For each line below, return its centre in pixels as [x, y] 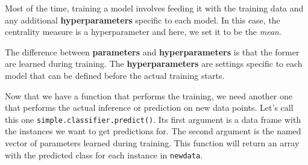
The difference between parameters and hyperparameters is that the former [152, 51]
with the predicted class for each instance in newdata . [104, 154]
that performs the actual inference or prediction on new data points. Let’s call [149, 107]
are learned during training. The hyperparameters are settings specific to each [154, 64]
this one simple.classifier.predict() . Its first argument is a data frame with [153, 119]
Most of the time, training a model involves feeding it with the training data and [154, 8]
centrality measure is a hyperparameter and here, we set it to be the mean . [143, 32]
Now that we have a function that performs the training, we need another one [149, 95]
